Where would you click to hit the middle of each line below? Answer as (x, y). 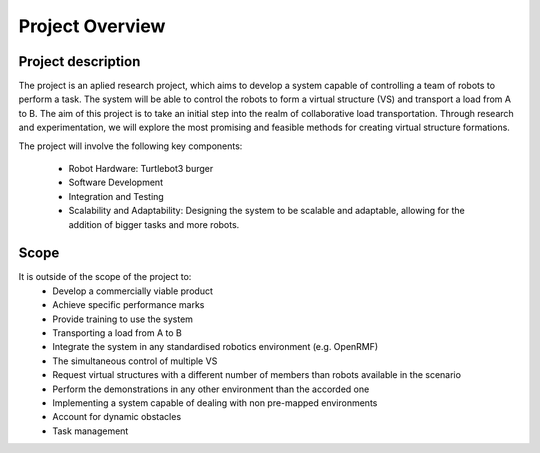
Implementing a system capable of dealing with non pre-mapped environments (215, 403)
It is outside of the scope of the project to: (105, 277)
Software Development (116, 182)
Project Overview (92, 26)
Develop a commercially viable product (133, 291)
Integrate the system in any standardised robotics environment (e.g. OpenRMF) (215, 347)
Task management (90, 431)
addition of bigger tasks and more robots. (154, 224)
